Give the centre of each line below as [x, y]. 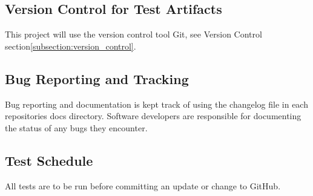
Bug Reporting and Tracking [97, 78]
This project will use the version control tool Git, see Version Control [133, 34]
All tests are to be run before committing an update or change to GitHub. [143, 185]
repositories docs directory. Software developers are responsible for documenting [153, 116]
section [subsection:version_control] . [71, 46]
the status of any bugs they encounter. [76, 127]
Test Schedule [49, 160]
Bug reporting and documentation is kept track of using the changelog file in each [156, 104]
